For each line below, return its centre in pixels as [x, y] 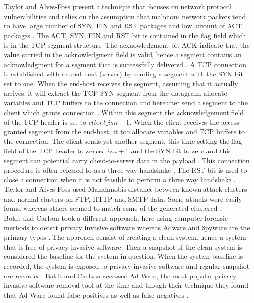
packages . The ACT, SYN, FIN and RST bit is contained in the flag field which [125, 35]
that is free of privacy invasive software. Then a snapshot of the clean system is [123, 246]
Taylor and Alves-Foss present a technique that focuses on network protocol [118, 6]
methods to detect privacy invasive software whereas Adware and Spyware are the [127, 227]
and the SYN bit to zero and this [181, 150]
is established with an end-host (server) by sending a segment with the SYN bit [124, 74]
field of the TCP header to [44, 150]
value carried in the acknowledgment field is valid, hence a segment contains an [123, 54]
